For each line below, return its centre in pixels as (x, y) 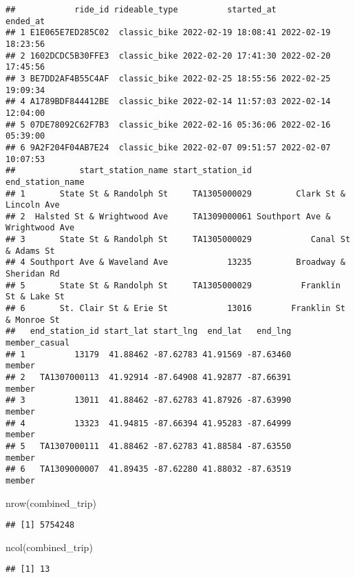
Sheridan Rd (33, 274)
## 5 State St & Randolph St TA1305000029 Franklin (173, 285)
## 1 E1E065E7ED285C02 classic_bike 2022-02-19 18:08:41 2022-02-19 (168, 33)
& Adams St (30, 251)
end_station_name (45, 182)
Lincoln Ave (33, 205)
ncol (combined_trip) (49, 547)
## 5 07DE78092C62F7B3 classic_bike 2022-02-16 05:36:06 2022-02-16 (168, 124)
